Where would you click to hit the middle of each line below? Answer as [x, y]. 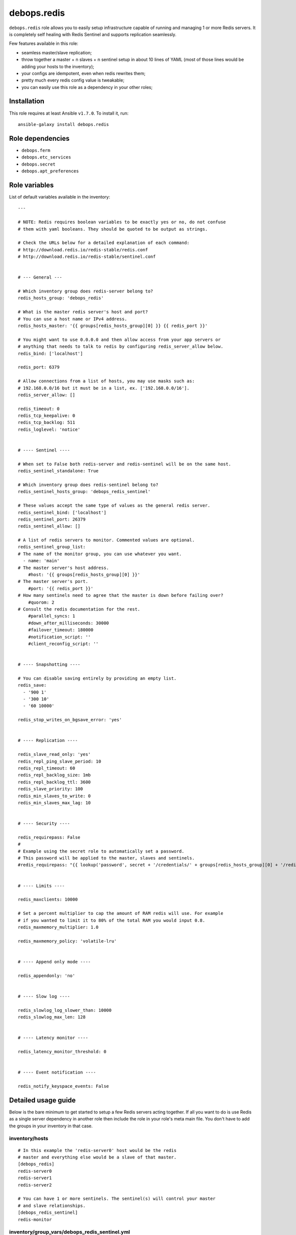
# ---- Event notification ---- [57, 1072]
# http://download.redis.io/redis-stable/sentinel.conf [87, 257]
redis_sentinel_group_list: [52, 547]
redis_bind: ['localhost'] [51, 353]
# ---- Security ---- [44, 823]
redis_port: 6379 [39, 367]
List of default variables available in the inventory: [60, 197]
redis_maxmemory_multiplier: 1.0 [58, 927]
